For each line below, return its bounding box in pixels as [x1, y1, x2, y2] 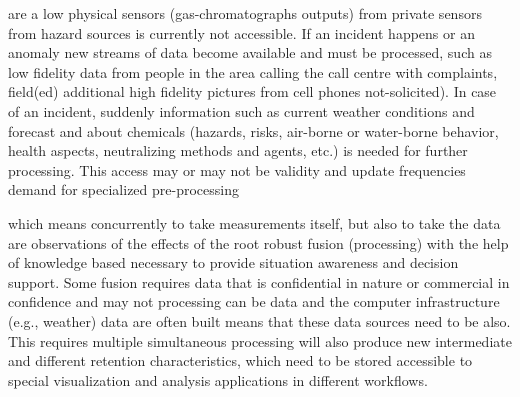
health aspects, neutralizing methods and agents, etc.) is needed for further [8, 140, 468, 161]
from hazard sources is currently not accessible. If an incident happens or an [8, 22, 475, 43]
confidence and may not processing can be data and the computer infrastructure [8, 291, 500, 312]
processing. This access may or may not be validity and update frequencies [8, 159, 466, 180]
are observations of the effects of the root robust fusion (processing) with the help [8, 232, 509, 253]
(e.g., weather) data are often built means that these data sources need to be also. [8, 310, 511, 331]
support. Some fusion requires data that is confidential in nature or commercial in [8, 271, 510, 292]
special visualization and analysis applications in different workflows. [8, 369, 428, 390]
